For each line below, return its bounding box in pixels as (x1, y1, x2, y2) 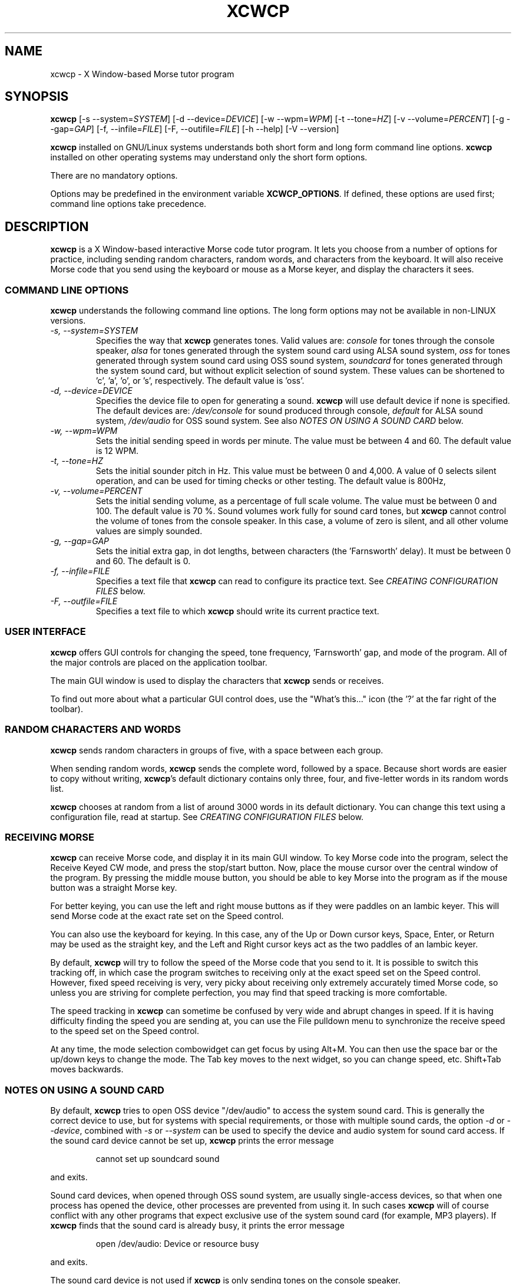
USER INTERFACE (5, 625, 86, 638)
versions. (50, 315, 86, 326)
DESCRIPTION (5, 219, 89, 234)
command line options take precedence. (50, 199, 207, 209)
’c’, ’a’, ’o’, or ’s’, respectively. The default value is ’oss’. (95, 376, 305, 386)
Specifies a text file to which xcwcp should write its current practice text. (95, 606, 379, 617)
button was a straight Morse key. (50, 883, 177, 893)
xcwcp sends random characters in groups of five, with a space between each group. (50, 745, 383, 755)
